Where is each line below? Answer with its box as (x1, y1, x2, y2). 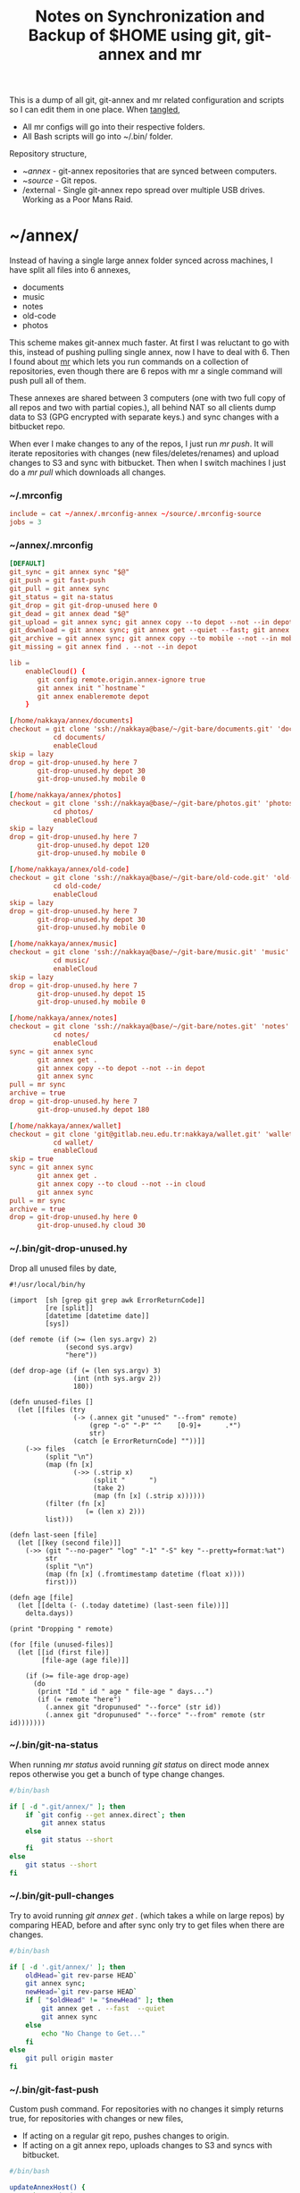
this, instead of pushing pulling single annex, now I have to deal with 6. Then (9, 347, 290, 358)
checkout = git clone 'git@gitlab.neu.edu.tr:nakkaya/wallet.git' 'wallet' (9, 1130, 297, 1139)
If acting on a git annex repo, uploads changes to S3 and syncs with (21, 2140, 272, 2151)
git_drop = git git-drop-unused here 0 (9, 601, 158, 610)
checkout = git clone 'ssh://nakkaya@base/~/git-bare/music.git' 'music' (9, 948, 290, 957)
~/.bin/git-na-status (9, 1739, 99, 1751)
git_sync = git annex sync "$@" (9, 568, 129, 577)
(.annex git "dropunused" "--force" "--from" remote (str (45, 1710, 266, 1719)
